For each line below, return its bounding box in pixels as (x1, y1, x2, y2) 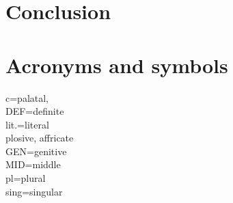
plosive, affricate (5, 131, 74, 145)
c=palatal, (5, 90, 49, 105)
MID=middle (5, 157, 61, 172)
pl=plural (5, 171, 46, 185)
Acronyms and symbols (5, 51, 228, 79)
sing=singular (5, 184, 63, 198)
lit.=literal (5, 117, 49, 131)
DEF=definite (5, 104, 64, 118)
